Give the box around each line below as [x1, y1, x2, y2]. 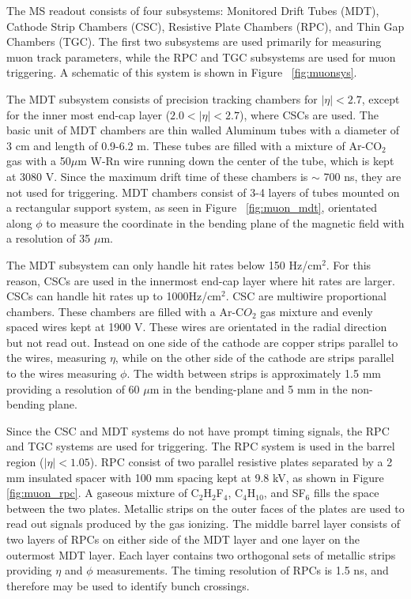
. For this [326, 256, 371, 273]
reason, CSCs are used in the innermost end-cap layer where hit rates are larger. [6, 272, 395, 288]
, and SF [263, 484, 306, 501]
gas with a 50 [6, 153, 71, 169]
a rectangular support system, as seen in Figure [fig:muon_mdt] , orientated [6, 199, 378, 216]
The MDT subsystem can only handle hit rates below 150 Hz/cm [6, 256, 322, 273]
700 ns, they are [323, 168, 402, 184]
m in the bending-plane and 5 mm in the [149, 380, 348, 397]
